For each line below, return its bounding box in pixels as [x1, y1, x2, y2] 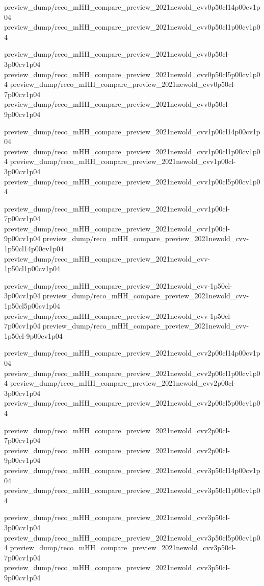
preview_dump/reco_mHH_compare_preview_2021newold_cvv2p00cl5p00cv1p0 [4, 397, 260, 408]
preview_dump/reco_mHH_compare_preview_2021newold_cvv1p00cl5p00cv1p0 [4, 176, 260, 186]
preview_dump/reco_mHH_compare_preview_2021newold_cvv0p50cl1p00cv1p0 [4, 21, 260, 32]
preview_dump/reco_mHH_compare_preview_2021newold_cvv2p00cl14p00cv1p [4, 347, 260, 358]
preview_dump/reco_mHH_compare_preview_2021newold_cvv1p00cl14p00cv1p [4, 126, 260, 136]
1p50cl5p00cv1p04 [4, 300, 61, 311]
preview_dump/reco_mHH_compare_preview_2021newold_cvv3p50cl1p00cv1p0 [4, 485, 260, 496]
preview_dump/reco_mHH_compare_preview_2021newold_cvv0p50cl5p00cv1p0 [4, 68, 260, 79]
